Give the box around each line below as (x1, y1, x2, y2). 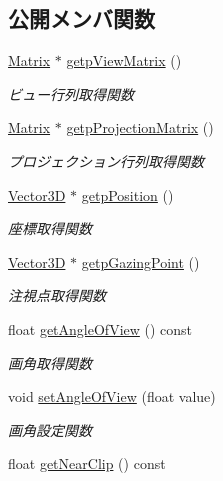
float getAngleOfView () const (8, 318, 193, 339)
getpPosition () (81, 184, 174, 205)
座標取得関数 (8, 218, 92, 239)
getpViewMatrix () (66, 50, 182, 71)
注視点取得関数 (8, 285, 106, 306)
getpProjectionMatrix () (66, 117, 214, 138)
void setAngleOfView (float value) (8, 386, 216, 407)
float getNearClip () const (8, 453, 166, 474)
